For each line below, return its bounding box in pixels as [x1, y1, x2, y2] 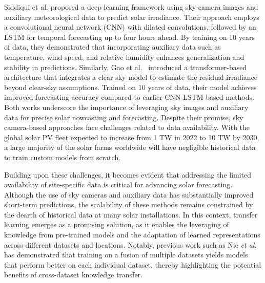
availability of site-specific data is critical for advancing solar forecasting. [4, 179, 233, 190]
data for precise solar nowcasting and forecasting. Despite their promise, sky [4, 112, 243, 122]
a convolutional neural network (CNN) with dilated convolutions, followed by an [4, 21, 256, 32]
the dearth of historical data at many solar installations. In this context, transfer [4, 209, 258, 220]
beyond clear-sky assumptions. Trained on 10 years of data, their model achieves [4, 81, 257, 92]
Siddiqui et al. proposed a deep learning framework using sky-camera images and [4, 2, 258, 12]
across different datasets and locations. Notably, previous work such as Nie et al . [4, 239, 257, 250]
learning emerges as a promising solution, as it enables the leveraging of [4, 219, 229, 230]
